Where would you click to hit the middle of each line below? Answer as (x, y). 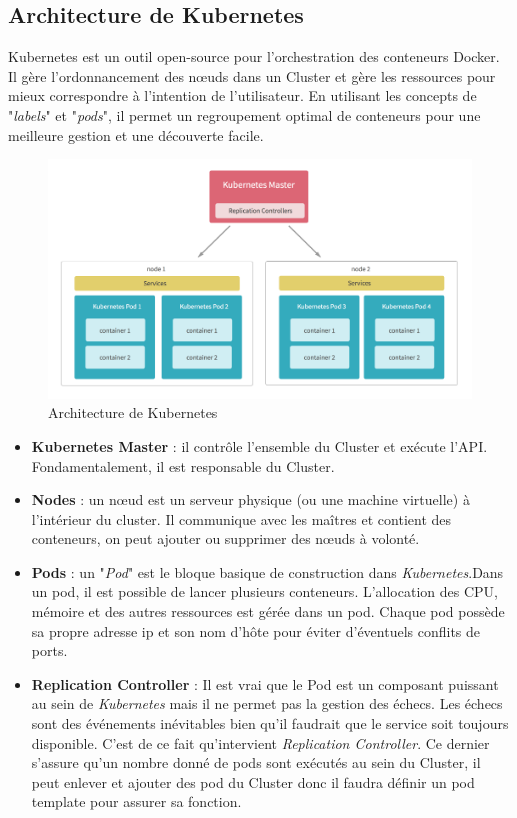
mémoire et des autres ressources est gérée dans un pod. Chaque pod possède (268, 611)
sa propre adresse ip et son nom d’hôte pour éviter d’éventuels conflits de (256, 630)
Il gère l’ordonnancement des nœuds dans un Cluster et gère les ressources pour (252, 75)
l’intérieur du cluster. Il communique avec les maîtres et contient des (241, 518)
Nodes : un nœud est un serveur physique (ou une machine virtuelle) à (250, 499)
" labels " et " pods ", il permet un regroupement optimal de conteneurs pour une (244, 114)
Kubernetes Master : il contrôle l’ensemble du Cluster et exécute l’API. (259, 445)
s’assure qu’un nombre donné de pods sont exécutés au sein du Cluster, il (256, 762)
